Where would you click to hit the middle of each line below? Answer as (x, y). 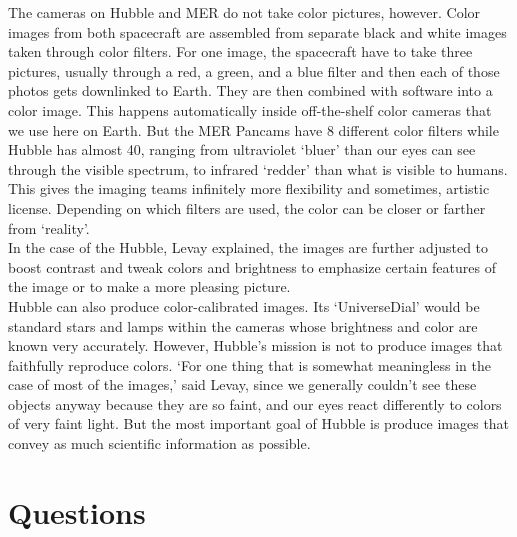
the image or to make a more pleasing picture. (149, 286)
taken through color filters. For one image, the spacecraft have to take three (240, 51)
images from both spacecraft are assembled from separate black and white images (257, 31)
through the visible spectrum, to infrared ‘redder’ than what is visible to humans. (258, 168)
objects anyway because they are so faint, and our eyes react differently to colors (255, 403)
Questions (77, 511)
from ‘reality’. (49, 227)
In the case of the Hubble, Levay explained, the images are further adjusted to (248, 247)
